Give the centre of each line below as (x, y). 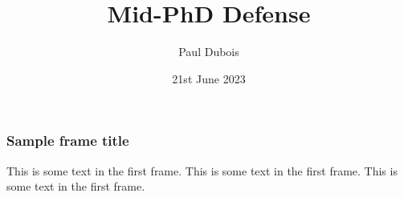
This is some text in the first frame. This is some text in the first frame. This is (202, 170)
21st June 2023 (209, 78)
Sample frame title (68, 141)
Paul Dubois (209, 52)
